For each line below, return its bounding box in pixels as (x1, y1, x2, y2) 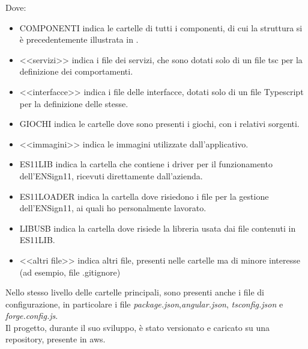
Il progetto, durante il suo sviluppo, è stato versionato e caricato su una (5, 321, 270, 333)
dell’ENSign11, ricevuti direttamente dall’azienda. (19, 169, 203, 182)
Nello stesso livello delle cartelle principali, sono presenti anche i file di (5, 286, 264, 298)
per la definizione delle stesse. (19, 97, 128, 110)
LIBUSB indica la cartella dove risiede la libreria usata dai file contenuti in (19, 221, 296, 234)
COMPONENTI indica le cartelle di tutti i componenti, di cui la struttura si (19, 21, 303, 34)
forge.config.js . (5, 309, 58, 322)
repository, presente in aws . (5, 333, 106, 345)
